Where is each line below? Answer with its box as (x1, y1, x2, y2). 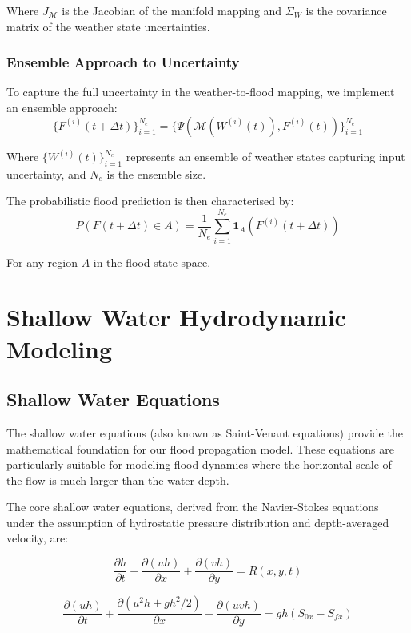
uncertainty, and (6, 165, 86, 182)
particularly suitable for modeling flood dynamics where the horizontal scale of (6, 456, 392, 473)
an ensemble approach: (6, 99, 118, 115)
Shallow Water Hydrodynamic (6, 300, 346, 333)
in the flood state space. (93, 253, 211, 270)
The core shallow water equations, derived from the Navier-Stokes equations (6, 498, 379, 515)
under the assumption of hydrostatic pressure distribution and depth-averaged (6, 514, 389, 530)
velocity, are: (6, 530, 69, 546)
